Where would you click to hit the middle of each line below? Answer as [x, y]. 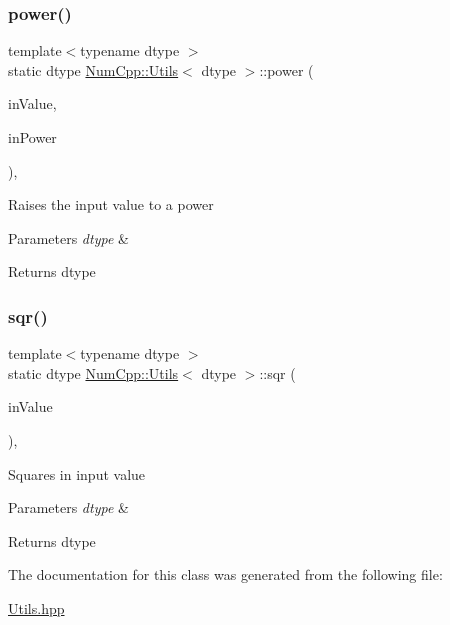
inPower [32, 137]
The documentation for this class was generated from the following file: [225, 574]
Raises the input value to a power [111, 204]
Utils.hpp [36, 607]
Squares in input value [77, 473]
